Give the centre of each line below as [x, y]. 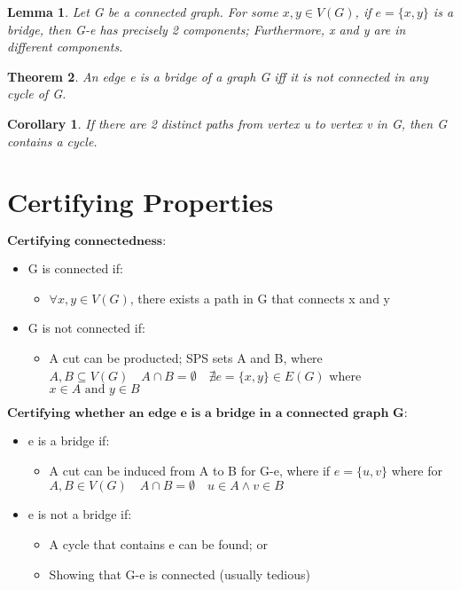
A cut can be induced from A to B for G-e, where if [190, 470]
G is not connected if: [86, 328]
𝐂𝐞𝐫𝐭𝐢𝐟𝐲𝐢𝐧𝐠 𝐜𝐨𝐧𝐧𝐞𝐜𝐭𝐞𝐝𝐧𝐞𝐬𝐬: [87, 242]
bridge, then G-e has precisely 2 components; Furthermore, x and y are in [207, 29]
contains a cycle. [52, 141]
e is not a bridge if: [80, 514]
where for [417, 470]
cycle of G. [37, 94]
